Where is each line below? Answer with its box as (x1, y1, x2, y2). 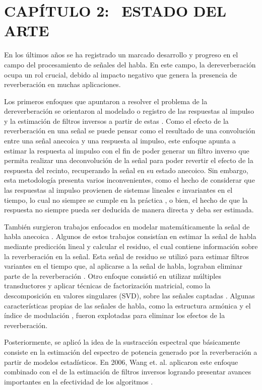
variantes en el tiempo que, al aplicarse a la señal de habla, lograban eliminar (4, 261, 243, 271)
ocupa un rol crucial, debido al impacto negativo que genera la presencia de (4, 69, 237, 80)
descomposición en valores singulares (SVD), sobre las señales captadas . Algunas (4, 290, 255, 300)
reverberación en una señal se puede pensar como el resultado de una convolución (4, 125, 255, 136)
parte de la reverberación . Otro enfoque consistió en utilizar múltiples (4, 270, 221, 281)
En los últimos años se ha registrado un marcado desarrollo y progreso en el (4, 49, 238, 60)
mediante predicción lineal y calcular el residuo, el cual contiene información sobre (4, 241, 258, 251)
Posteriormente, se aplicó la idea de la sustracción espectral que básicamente (4, 337, 240, 347)
